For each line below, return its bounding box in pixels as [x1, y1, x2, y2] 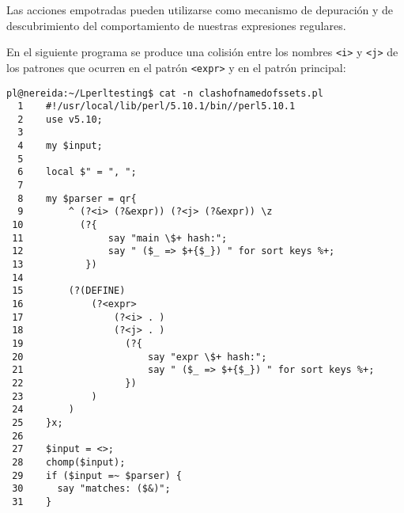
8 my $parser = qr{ [17, 192, 137, 204]
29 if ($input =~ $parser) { [12, 469, 182, 481]
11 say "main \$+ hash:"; [12, 232, 228, 244]
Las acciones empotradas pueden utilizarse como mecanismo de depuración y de [6, 2, 394, 17]
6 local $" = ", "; [17, 166, 137, 178]
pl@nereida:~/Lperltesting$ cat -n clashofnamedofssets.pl [6, 87, 323, 99]
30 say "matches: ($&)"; [12, 483, 171, 495]
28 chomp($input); [12, 456, 126, 468]
